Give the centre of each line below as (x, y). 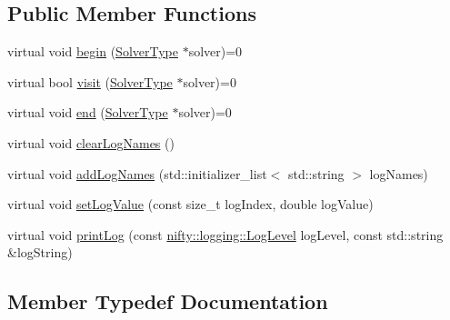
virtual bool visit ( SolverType (90, 81)
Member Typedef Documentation (168, 301)
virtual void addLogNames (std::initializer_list (137, 173)
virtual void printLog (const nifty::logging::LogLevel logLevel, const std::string (225, 234)
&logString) (40, 252)
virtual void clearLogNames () (91, 142)
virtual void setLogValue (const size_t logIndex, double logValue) (190, 204)
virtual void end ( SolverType (88, 112)
